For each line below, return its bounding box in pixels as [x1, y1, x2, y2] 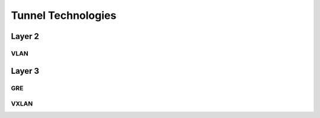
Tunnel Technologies [11, 9, 117, 22]
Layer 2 [11, 31, 40, 41]
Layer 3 [11, 65, 40, 76]
